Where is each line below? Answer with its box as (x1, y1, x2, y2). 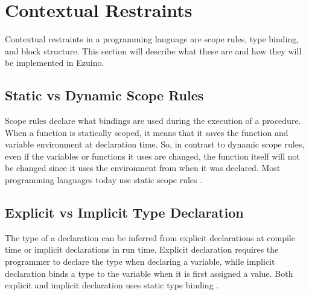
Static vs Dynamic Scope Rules (5, 86, 204, 105)
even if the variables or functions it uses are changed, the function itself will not (5, 149, 300, 162)
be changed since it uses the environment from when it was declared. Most (5, 161, 281, 174)
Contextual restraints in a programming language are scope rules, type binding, (5, 33, 299, 45)
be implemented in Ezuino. (5, 56, 104, 69)
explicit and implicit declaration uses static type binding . (5, 279, 219, 291)
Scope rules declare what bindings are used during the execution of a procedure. (5, 114, 301, 127)
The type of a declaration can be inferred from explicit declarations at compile (5, 231, 295, 244)
